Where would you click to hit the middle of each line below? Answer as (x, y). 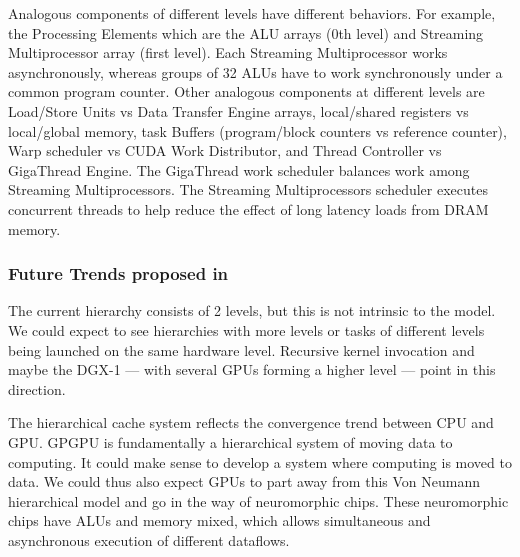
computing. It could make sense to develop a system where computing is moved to (260, 461)
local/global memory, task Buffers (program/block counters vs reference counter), (257, 130)
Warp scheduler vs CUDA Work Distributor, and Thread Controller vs (225, 150)
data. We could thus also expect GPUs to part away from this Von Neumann (244, 481)
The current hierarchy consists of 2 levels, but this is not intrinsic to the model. (252, 310)
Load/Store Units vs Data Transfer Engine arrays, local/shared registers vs (238, 110)
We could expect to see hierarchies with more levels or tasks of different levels (246, 329)
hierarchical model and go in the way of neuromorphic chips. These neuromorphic (258, 500)
